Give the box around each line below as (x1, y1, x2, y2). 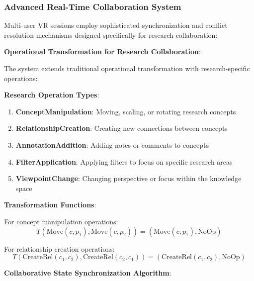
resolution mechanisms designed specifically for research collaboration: (4, 29, 218, 40)
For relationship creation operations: (4, 243, 115, 254)
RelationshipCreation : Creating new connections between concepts (15, 123, 228, 133)
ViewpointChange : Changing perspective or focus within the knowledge (15, 173, 242, 184)
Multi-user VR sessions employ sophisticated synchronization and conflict (4, 20, 228, 30)
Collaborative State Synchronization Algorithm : (4, 268, 171, 278)
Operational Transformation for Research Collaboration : (4, 46, 201, 57)
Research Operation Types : (4, 90, 99, 100)
